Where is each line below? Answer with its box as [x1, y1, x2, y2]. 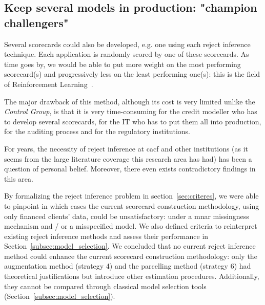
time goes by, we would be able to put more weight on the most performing [4, 58, 241, 69]
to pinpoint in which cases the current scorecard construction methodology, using [4, 200, 259, 211]
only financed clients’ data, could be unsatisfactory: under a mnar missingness [4, 210, 249, 221]
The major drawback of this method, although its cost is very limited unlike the [4, 96, 255, 106]
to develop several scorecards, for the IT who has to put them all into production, [4, 116, 261, 126]
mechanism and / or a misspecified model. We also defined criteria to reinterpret [4, 221, 257, 231]
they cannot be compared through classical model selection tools [4, 280, 207, 291]
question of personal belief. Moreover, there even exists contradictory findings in [4, 163, 256, 174]
